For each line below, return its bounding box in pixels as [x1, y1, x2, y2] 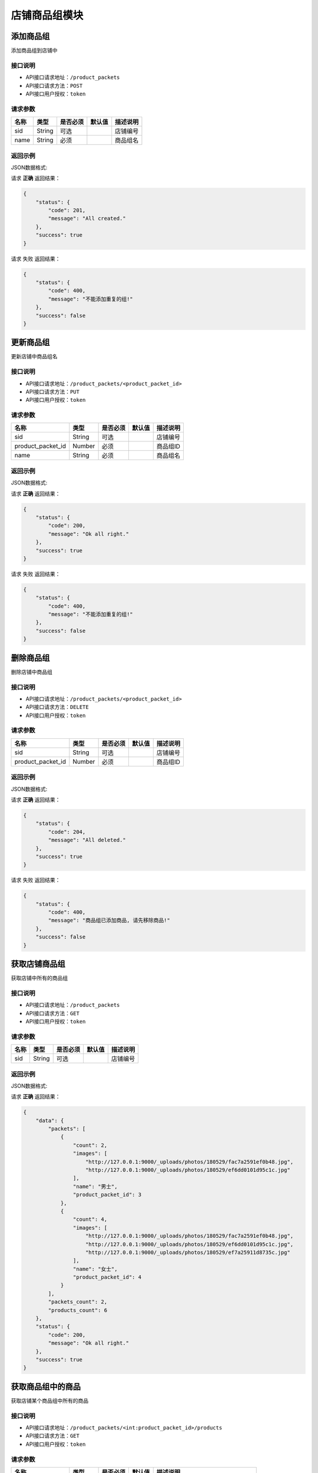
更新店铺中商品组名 [11, 353, 58, 360]
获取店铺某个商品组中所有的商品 [11, 1397, 88, 1404]
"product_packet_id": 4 [72, 1274, 141, 1281]
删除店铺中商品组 [11, 668, 52, 675]
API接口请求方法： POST [25, 82, 83, 89]
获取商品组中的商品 [11, 1382, 81, 1392]
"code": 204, [48, 828, 86, 835]
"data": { [35, 1117, 64, 1124]
